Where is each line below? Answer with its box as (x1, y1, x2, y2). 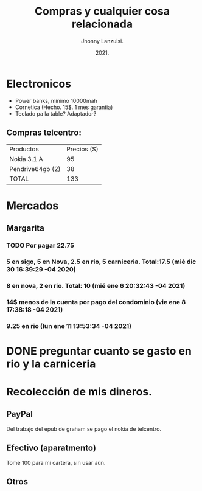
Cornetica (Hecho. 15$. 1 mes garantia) (15, 103, 113, 111)
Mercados (6, 199, 59, 212)
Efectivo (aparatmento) (6, 443, 96, 453)
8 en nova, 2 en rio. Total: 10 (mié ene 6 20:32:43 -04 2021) (6, 281, 186, 290)
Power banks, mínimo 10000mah (15, 97, 97, 104)
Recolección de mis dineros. (6, 385, 153, 399)
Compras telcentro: (6, 128, 82, 138)
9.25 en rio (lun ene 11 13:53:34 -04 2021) (6, 321, 132, 330)
